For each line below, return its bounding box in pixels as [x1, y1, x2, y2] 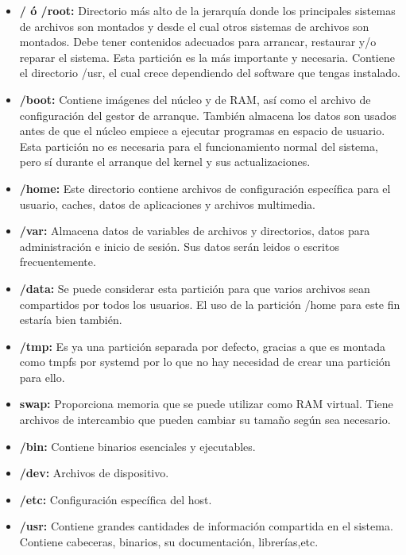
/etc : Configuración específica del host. [19, 491, 212, 507]
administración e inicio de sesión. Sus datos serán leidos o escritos [19, 237, 339, 254]
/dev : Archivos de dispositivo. [19, 464, 169, 481]
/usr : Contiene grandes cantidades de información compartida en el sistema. [19, 518, 393, 534]
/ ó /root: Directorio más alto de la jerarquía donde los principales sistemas [19, 2, 396, 18]
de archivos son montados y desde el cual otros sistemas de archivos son [19, 17, 369, 34]
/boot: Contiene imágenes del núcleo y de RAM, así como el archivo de [19, 91, 371, 107]
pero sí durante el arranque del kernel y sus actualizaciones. [19, 153, 311, 170]
